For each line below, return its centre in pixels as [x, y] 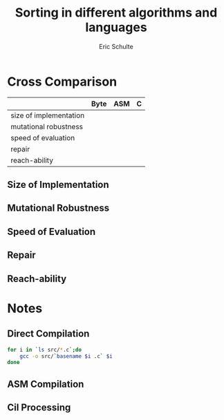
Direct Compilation [48, 334]
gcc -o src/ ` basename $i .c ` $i [66, 356]
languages [116, 27]
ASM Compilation [46, 384]
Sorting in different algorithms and [116, 13]
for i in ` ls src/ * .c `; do [44, 350]
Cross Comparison [62, 82]
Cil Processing [39, 408]
